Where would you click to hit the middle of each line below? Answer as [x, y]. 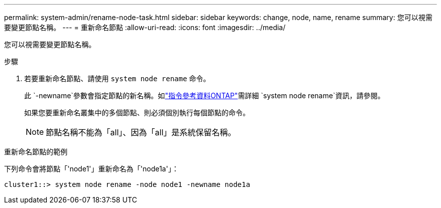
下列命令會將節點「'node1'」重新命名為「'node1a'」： [91, 169]
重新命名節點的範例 [36, 152]
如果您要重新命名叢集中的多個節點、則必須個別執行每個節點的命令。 [137, 113]
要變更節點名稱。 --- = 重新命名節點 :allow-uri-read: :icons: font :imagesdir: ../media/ [145, 27]
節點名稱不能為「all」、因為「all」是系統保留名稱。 [141, 132]
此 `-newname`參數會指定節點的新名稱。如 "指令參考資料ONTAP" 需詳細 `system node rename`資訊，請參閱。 [204, 95]
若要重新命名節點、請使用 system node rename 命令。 [117, 78]
